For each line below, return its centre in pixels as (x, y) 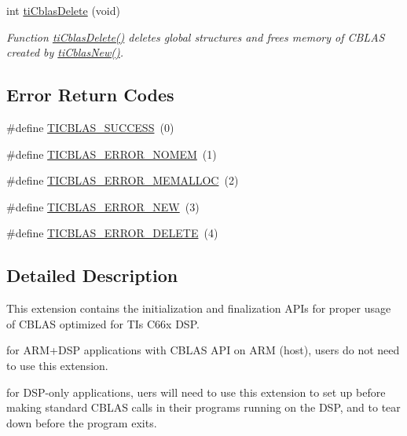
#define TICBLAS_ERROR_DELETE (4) (112, 233)
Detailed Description (92, 275)
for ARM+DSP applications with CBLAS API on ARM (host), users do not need (203, 350)
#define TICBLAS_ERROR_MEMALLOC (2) (123, 180)
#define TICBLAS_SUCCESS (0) (90, 127)
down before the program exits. (82, 422)
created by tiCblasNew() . (65, 52)
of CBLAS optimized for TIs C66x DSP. (103, 323)
